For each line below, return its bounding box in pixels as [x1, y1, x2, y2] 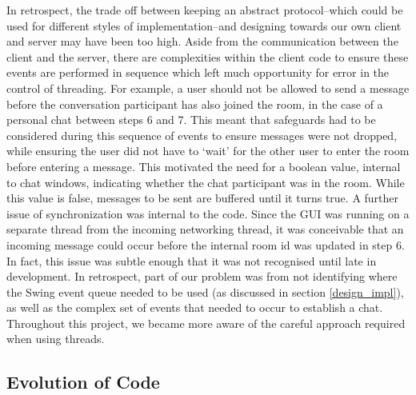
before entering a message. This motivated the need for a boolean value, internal [6, 158, 401, 174]
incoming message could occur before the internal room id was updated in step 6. [6, 236, 405, 253]
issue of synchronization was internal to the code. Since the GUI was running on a [6, 205, 410, 221]
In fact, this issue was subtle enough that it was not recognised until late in [6, 252, 377, 269]
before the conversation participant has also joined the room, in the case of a [6, 95, 383, 112]
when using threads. [6, 330, 105, 347]
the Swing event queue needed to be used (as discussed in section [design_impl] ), [6, 283, 404, 300]
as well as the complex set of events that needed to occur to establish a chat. [6, 299, 383, 316]
